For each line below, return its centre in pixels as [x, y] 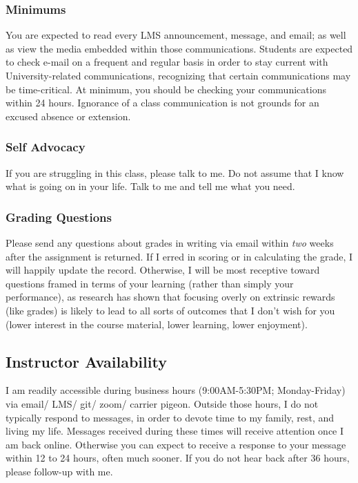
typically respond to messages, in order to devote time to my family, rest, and [170, 417]
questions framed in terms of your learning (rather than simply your [150, 283]
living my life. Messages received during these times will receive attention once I [175, 431]
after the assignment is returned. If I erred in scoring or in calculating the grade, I [179, 256]
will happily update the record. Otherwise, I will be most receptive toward [163, 270]
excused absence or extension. [68, 116]
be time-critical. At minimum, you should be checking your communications [166, 89]
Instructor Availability [86, 361]
